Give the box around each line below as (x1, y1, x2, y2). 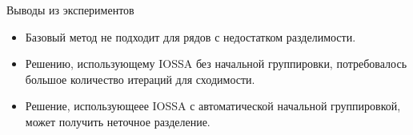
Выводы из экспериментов (6, 2, 134, 18)
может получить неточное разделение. (25, 113, 211, 129)
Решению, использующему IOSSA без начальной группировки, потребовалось (25, 55, 407, 72)
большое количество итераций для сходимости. (25, 70, 255, 87)
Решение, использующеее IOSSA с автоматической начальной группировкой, (25, 97, 401, 114)
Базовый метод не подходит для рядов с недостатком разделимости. (25, 28, 356, 45)
